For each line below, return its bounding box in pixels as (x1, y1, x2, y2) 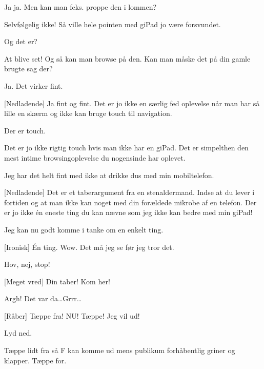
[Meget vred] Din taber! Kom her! (4, 276, 110, 286)
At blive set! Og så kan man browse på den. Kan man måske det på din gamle (4, 53, 251, 64)
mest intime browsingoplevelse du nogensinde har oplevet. (4, 152, 186, 163)
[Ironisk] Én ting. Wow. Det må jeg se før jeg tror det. (4, 241, 174, 252)
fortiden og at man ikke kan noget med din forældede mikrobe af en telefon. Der (4, 197, 257, 207)
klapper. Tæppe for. (4, 355, 67, 365)
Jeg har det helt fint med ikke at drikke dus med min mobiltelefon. (4, 169, 214, 180)
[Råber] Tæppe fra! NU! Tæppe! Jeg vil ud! (4, 310, 140, 321)
